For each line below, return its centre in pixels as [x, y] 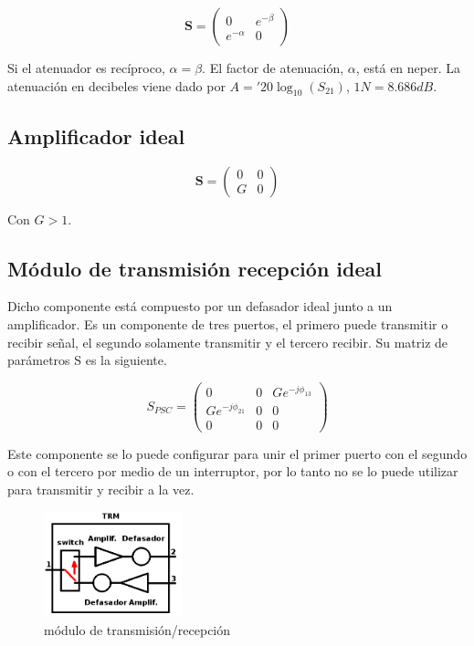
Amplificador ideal [96, 135]
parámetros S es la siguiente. [87, 360]
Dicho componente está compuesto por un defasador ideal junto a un [200, 306]
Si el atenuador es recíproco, [86, 68]
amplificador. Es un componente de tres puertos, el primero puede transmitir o [228, 323]
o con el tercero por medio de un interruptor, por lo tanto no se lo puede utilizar [233, 471]
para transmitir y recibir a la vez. [101, 490]
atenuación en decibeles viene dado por [116, 85]
